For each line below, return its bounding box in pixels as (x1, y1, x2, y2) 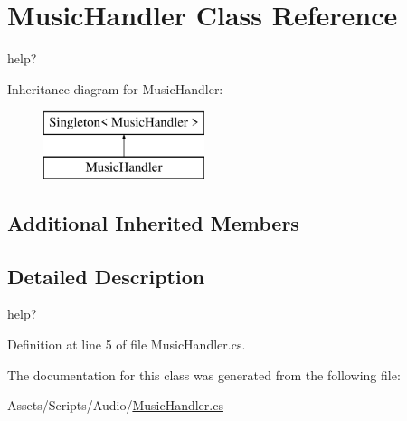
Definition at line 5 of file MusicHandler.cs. (7, 335, 246, 354)
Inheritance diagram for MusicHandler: (7, 79, 223, 98)
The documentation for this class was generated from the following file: (7, 365, 401, 384)
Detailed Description (7, 262, 205, 290)
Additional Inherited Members (7, 208, 299, 236)
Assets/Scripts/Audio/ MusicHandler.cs (7, 396, 223, 415)
